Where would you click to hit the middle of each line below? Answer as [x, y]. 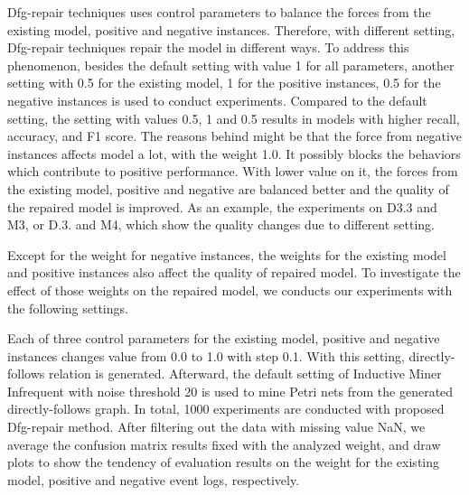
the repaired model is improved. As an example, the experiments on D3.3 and [222, 206]
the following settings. [68, 308]
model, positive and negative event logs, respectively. [154, 479]
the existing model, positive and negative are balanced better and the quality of [228, 188]
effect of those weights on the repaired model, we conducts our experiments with [230, 290]
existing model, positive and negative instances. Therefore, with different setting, [231, 29]
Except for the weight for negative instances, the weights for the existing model [227, 254]
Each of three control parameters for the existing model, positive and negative [224, 338]
